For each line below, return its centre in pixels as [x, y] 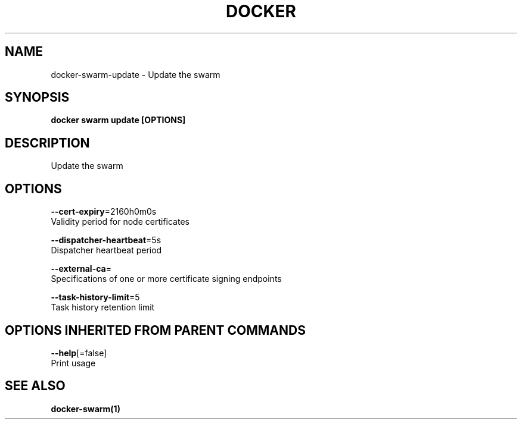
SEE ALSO [35, 386]
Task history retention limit [103, 307]
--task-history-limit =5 [95, 297]
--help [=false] [79, 353]
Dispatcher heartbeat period [106, 250]
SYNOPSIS [37, 98]
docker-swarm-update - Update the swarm [136, 74]
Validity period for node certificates [120, 222]
